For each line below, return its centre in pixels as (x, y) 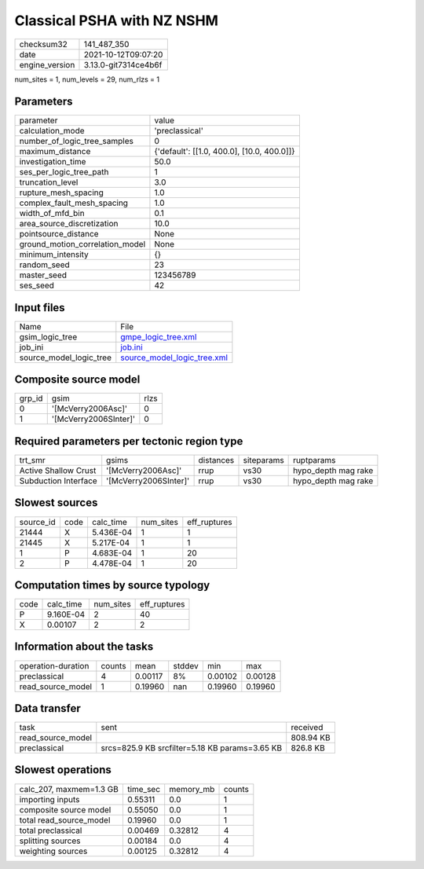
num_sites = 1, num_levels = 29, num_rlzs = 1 (87, 79)
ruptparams (315, 460)
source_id (37, 522)
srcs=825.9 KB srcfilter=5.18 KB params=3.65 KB (192, 748)
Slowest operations (63, 770)
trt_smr (33, 460)
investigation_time (53, 162)
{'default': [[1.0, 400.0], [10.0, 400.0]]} (225, 152)
